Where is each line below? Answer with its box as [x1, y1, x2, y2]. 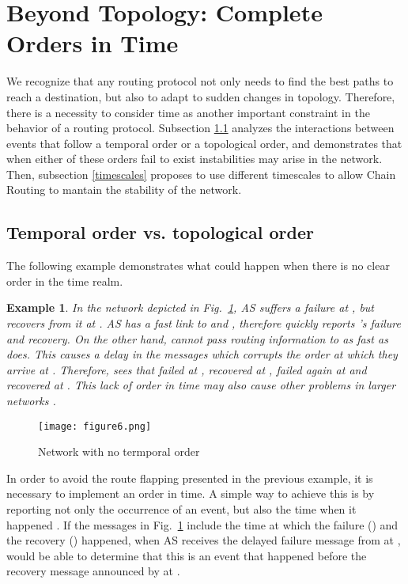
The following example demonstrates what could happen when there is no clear [6, 257, 390, 274]
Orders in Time [6, 27, 179, 59]
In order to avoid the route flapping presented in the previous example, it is [6, 469, 373, 486]
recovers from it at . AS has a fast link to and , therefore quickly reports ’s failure [6, 315, 401, 332]
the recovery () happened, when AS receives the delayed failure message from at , [6, 532, 401, 548]
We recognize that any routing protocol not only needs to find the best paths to [6, 73, 394, 89]
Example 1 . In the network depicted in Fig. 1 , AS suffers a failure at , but [6, 299, 374, 316]
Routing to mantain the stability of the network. [6, 181, 242, 198]
